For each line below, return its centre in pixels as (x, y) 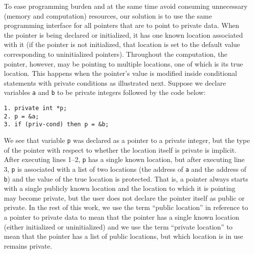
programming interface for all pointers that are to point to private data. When (122, 25)
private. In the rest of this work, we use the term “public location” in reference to (126, 207)
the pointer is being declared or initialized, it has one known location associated (124, 35)
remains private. (28, 245)
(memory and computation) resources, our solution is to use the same (108, 15)
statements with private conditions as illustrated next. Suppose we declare (115, 82)
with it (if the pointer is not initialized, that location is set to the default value (122, 44)
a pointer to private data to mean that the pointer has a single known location (122, 217)
